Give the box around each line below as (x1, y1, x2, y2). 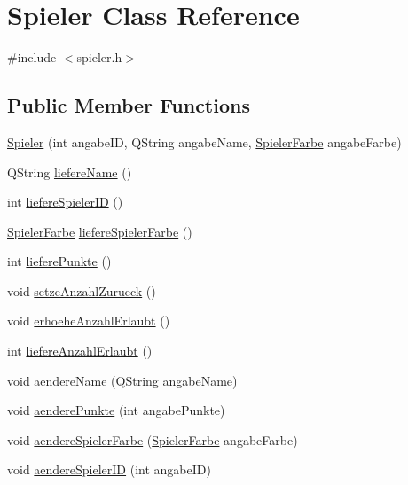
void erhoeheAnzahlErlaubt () (7, 311, 170, 330)
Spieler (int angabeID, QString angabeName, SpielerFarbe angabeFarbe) (7, 132, 402, 151)
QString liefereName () (7, 162, 132, 181)
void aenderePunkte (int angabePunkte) (7, 401, 225, 419)
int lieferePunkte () (7, 252, 112, 270)
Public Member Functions (7, 91, 250, 119)
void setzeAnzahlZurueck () (7, 281, 156, 300)
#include (7, 48, 57, 66)
